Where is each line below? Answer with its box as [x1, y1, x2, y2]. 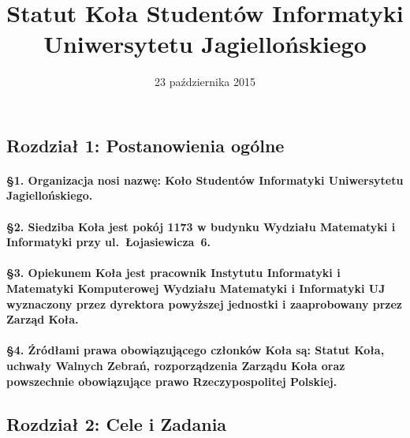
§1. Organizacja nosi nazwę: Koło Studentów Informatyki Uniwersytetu [6, 171, 404, 188]
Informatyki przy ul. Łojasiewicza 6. [6, 234, 211, 250]
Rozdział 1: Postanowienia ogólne [6, 133, 285, 157]
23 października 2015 [155, 73, 255, 90]
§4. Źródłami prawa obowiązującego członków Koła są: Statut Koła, [6, 342, 385, 358]
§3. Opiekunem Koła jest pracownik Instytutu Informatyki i [6, 264, 341, 281]
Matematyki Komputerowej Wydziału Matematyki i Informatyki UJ [6, 280, 386, 297]
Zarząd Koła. [6, 311, 79, 328]
